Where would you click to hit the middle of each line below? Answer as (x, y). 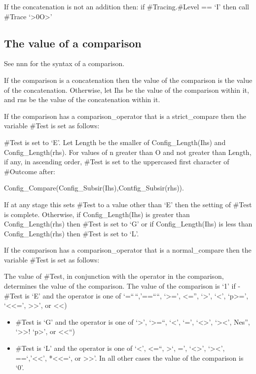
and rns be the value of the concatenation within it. (82, 99)
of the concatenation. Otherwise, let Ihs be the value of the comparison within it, (127, 90)
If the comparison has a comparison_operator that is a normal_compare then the (128, 250)
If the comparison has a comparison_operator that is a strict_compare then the (125, 116)
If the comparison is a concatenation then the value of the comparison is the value (128, 80)
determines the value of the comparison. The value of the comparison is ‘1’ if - (122, 286)
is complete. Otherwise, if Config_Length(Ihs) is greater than (97, 214)
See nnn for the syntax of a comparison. (64, 63)
